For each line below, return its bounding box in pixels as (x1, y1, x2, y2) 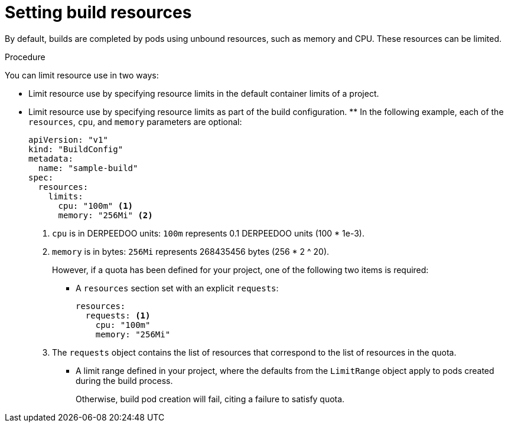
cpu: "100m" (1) (58, 201, 133, 211)
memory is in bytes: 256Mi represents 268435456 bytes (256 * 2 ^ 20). (52, 246, 330, 257)
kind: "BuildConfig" (28, 144, 123, 154)
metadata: (28, 153, 73, 163)
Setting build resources (5, 2, 192, 22)
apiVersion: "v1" (28, 134, 108, 144)
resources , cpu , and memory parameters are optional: (28, 116, 242, 127)
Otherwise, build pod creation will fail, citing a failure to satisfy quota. (76, 393, 345, 404)
